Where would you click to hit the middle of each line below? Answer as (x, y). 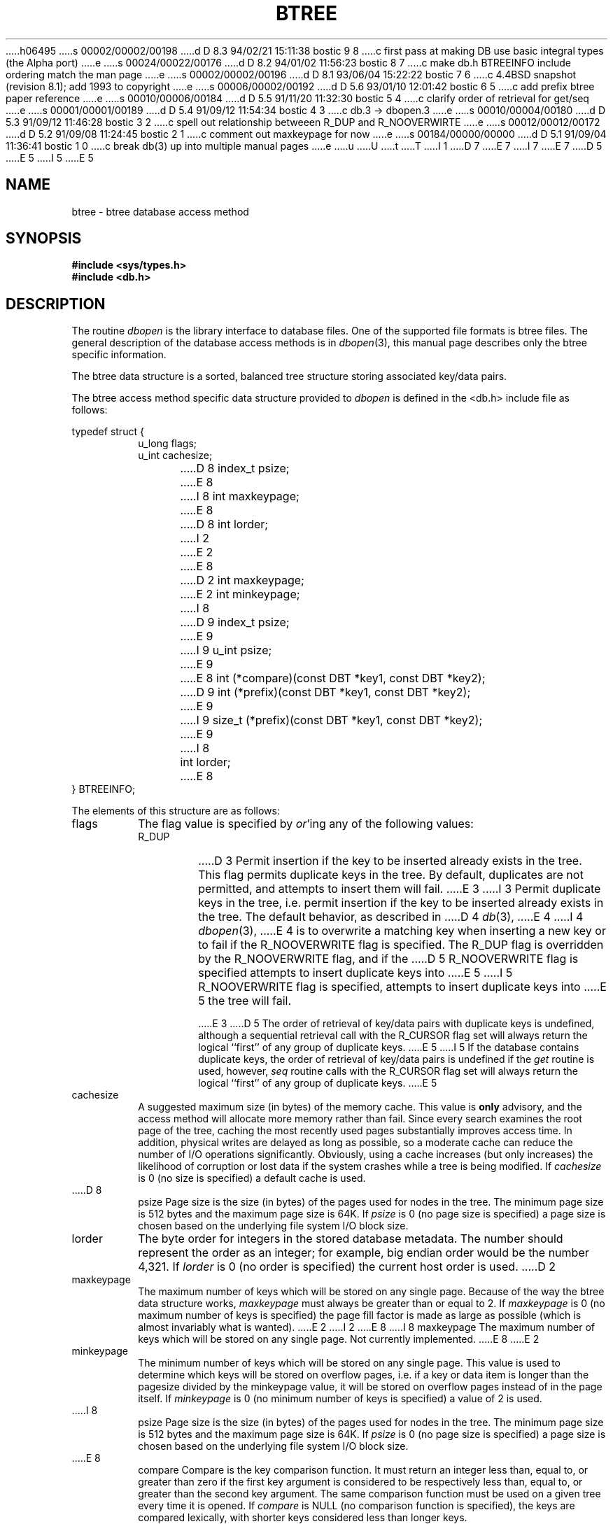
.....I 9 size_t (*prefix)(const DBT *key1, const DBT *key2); (331, 720)
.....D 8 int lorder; (224, 524)
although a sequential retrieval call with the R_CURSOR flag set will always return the (393, 1036)
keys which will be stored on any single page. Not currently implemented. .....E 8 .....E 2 (339, 1339)
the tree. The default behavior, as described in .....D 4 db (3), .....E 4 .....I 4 (391, 917)
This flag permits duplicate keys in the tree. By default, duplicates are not (391, 875)
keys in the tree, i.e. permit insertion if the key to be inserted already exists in (401, 903)
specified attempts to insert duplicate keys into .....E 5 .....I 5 (355, 973)
